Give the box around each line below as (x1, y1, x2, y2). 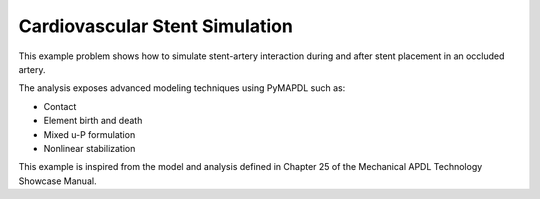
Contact (43, 100, 77, 112)
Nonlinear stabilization (43, 142, 136, 154)
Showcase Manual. (18, 175, 97, 187)
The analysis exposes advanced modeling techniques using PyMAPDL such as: (18, 82, 346, 94)
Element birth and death (43, 115, 143, 127)
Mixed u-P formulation (43, 128, 136, 140)
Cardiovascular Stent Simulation (18, 15, 294, 37)
